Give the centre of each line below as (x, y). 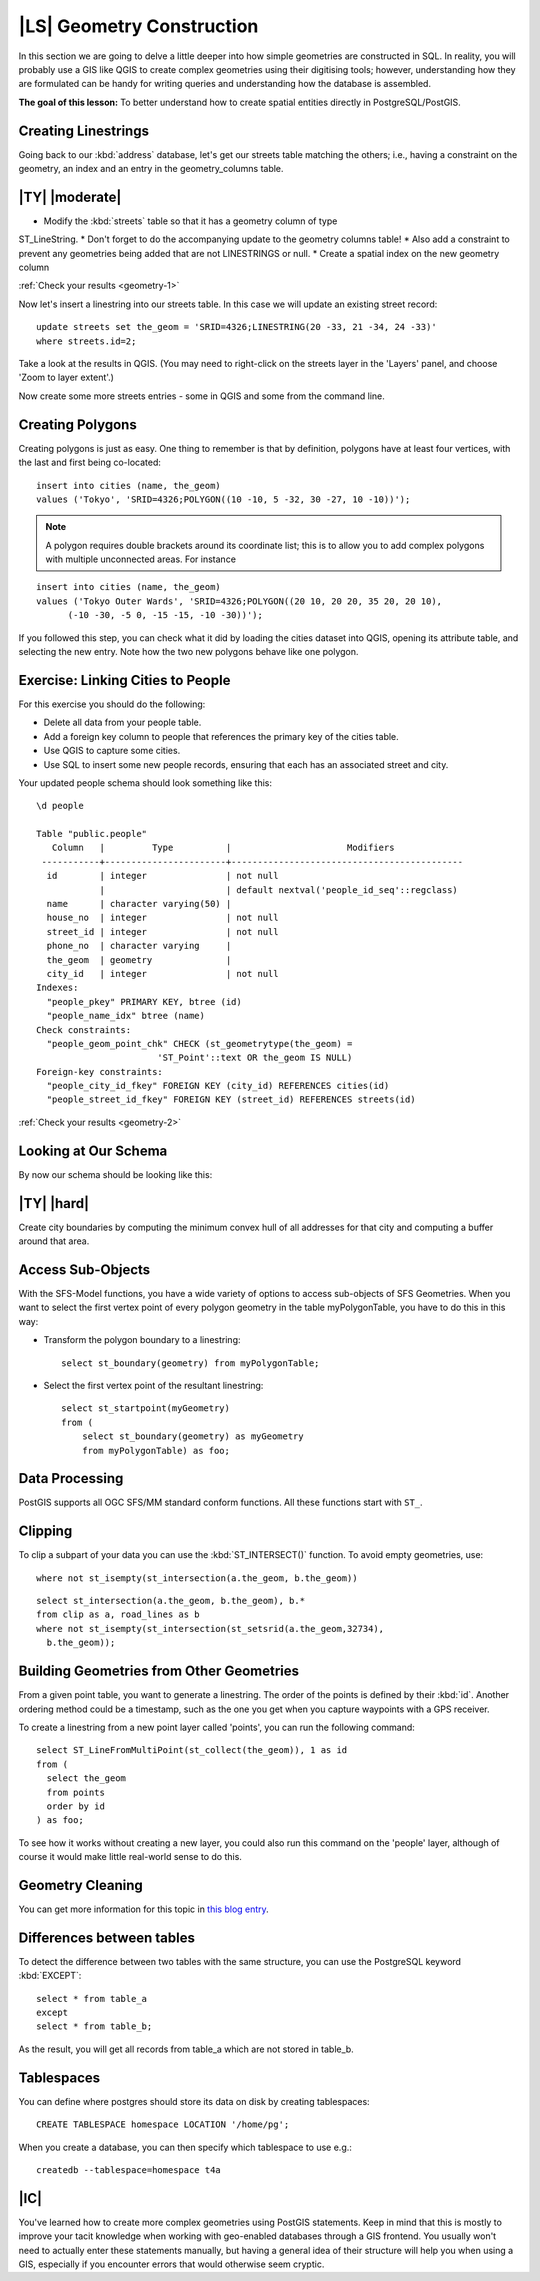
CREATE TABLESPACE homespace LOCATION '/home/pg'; (163, 2124)
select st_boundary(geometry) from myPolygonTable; (190, 1363)
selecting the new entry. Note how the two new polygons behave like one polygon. (188, 652)
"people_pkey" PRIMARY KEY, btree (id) (144, 1001)
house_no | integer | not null (162, 918)
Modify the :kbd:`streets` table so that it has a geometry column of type (190, 221)
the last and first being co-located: (90, 462)
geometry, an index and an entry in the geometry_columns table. (151, 169)
